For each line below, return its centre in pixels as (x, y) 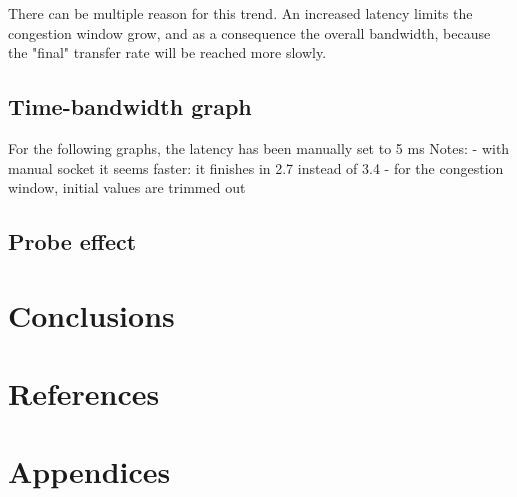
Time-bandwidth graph (130, 106)
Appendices (89, 471)
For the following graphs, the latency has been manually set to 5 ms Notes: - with (259, 147)
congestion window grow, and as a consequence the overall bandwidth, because (249, 32)
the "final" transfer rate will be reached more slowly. (167, 52)
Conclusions (91, 314)
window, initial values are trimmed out (127, 187)
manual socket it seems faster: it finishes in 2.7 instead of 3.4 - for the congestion (256, 167)
